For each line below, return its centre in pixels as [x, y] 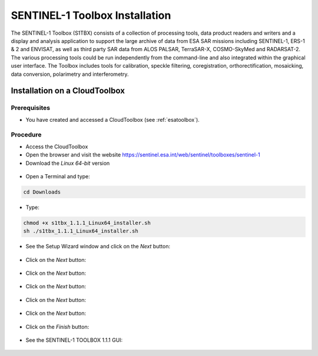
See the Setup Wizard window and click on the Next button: [98, 247]
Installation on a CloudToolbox [68, 91]
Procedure [26, 135]
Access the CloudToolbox [57, 147]
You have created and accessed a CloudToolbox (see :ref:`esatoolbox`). [112, 119]
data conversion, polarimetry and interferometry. [70, 74]
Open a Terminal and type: [58, 176]
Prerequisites [30, 108]
